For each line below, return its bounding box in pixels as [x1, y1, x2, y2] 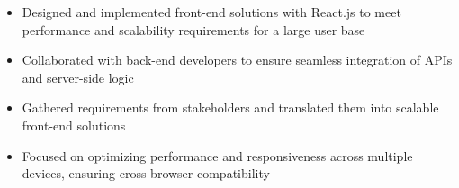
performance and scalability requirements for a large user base [22, 20, 365, 39]
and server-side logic [22, 67, 134, 86]
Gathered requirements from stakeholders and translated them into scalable [22, 98, 439, 117]
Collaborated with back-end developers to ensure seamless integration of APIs [22, 50, 453, 69]
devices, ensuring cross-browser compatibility [22, 164, 270, 183]
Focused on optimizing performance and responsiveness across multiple [22, 146, 413, 165]
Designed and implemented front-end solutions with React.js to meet [22, 3, 401, 21]
